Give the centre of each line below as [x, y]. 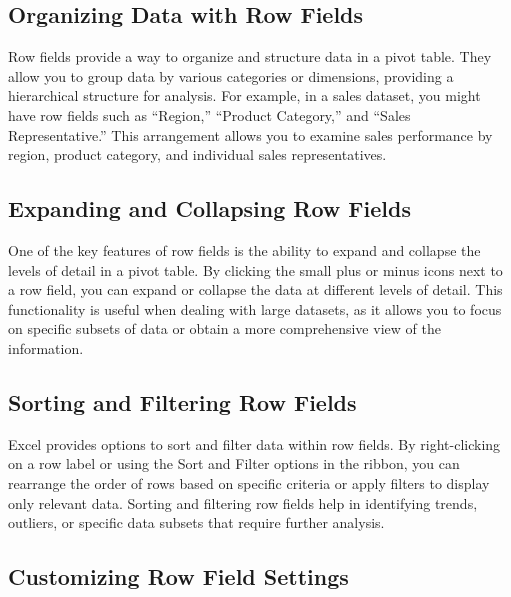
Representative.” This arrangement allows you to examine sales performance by [250, 134]
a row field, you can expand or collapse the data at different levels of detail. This [255, 289]
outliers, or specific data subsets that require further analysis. [196, 522]
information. [46, 347]
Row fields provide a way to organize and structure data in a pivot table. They [250, 56]
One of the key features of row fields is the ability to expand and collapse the [244, 249]
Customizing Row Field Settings [178, 576]
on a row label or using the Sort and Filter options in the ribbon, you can [234, 463]
